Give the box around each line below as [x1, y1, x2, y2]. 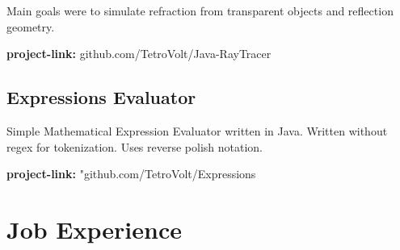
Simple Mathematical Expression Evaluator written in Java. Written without [6, 122, 388, 139]
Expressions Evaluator [6, 85, 196, 110]
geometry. [6, 18, 55, 35]
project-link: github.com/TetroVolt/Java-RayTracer [6, 45, 272, 62]
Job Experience [6, 212, 182, 245]
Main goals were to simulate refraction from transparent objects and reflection [6, 2, 394, 19]
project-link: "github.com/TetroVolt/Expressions [6, 165, 256, 182]
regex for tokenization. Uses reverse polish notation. [6, 138, 263, 155]
